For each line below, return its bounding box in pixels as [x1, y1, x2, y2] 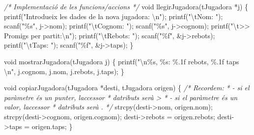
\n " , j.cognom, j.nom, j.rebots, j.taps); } [4, 66, 124, 76]
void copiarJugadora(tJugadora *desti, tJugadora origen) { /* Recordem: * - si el [4, 82, 250, 93]
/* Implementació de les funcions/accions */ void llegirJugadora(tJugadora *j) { [4, 1, 249, 11]
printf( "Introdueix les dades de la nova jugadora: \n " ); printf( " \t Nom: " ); [4, 11, 223, 21]
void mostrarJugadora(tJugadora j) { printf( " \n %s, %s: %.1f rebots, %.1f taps [4, 56, 239, 66]
